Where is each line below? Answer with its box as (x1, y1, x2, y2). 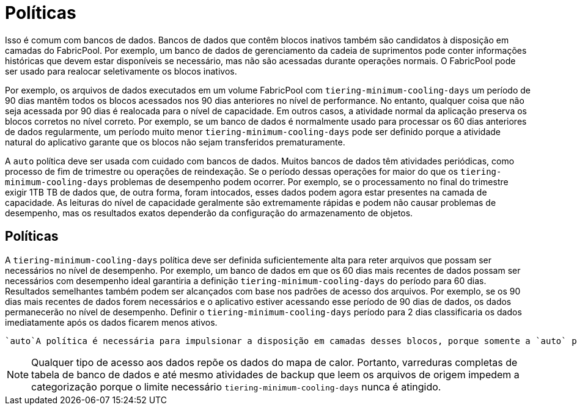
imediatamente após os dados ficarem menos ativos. (5, 317, 218, 328)
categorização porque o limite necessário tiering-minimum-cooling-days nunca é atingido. (31, 380, 441, 393)
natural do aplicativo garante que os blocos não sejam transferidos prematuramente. (5, 136, 345, 147)
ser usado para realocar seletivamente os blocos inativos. (5, 65, 237, 76)
